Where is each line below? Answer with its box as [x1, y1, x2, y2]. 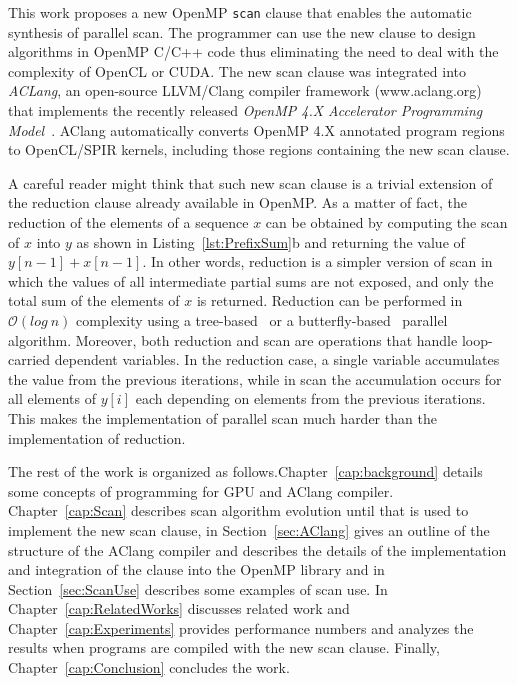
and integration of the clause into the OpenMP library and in [8, 559, 385, 580]
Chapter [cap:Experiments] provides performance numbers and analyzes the [8, 617, 474, 638]
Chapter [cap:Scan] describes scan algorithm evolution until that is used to [8, 500, 469, 521]
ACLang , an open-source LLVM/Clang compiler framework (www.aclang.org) [8, 80, 482, 101]
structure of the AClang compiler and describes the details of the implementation [8, 539, 507, 560]
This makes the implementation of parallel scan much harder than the [8, 407, 437, 428]
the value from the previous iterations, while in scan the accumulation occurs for [8, 368, 502, 389]
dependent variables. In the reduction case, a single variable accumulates [54, 349, 500, 370]
